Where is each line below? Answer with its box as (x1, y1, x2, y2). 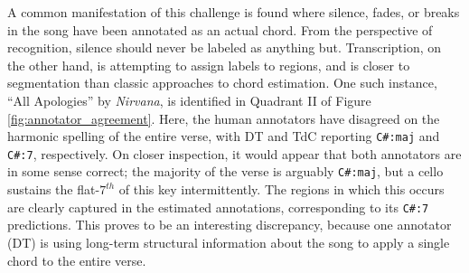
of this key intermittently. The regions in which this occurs (118, 180, 445, 199)
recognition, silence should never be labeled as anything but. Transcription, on (7, 38, 442, 57)
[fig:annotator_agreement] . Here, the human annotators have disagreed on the (7, 108, 440, 127)
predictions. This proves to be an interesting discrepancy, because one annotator (7, 215, 452, 234)
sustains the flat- (7, 180, 100, 199)
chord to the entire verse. (7, 250, 146, 269)
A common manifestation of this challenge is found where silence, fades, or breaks (7, 3, 460, 21)
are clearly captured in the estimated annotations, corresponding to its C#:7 (7, 197, 429, 216)
